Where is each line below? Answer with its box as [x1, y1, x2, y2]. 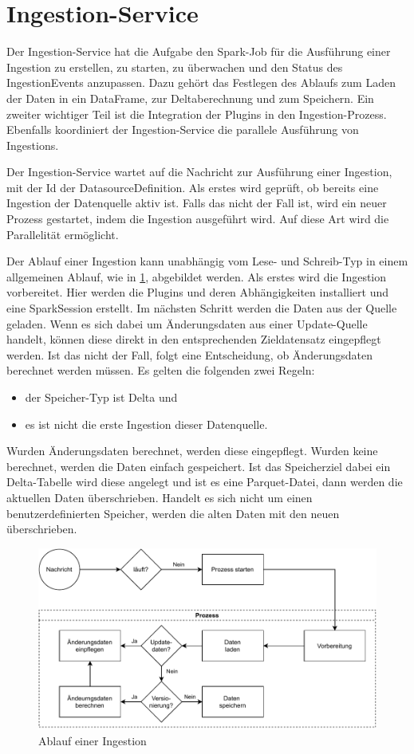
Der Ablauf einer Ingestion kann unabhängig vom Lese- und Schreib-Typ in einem [6, 253, 408, 269]
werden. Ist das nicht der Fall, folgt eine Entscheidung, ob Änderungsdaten [6, 346, 373, 363]
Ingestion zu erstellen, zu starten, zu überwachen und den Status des [6, 58, 343, 75]
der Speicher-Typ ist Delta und [25, 389, 178, 405]
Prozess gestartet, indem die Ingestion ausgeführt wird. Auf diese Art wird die [6, 210, 389, 227]
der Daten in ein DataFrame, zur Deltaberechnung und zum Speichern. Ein [6, 89, 374, 106]
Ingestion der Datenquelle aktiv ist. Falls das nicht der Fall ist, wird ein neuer [6, 194, 387, 211]
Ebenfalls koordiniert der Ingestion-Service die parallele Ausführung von [6, 121, 359, 138]
